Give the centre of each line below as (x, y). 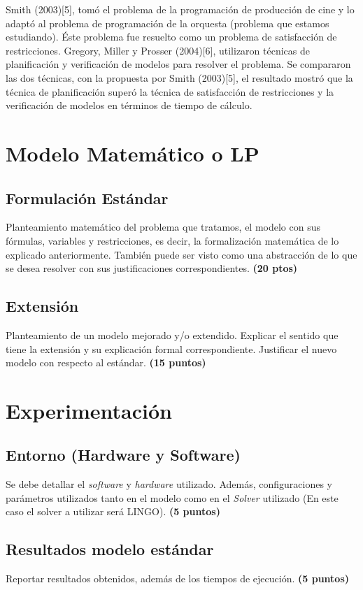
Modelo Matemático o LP (133, 153)
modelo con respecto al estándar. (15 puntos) (106, 362)
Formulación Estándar (87, 197)
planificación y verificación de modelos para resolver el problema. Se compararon (178, 64)
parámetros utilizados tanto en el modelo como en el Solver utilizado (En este (172, 497)
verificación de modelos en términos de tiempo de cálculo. (129, 105)
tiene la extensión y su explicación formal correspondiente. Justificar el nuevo (171, 348)
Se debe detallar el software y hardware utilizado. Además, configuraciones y (169, 484)
